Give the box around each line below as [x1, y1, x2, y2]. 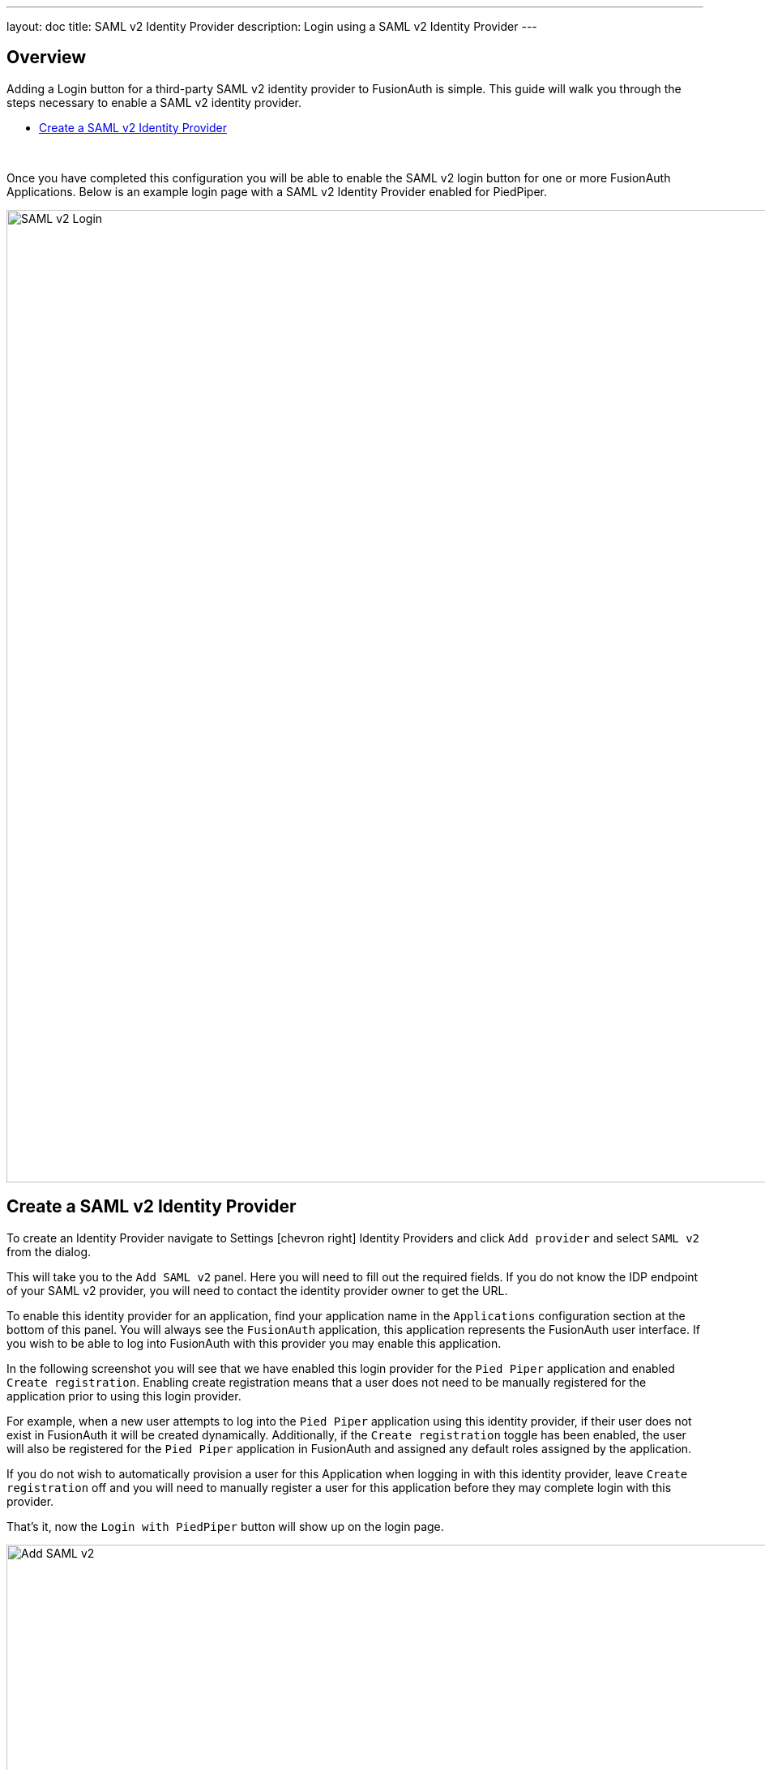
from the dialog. [6, 1244, 92, 1259]
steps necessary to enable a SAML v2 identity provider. [6, 95, 302, 109]
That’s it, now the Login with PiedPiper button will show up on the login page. [6, 1519, 444, 1533]
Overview [6, 47, 87, 68]
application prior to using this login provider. [6, 1388, 241, 1403]
